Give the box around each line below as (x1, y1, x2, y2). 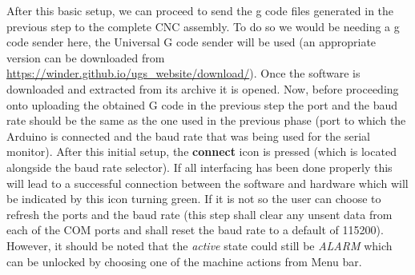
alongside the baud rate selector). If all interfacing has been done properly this (6, 158, 393, 175)
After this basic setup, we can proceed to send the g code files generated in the (6, 2, 394, 18)
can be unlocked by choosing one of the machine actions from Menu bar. (6, 253, 362, 269)
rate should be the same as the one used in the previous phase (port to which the (6, 112, 406, 129)
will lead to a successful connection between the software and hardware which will (6, 174, 409, 191)
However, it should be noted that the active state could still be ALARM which (6, 237, 393, 253)
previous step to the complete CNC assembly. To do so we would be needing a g (6, 18, 400, 34)
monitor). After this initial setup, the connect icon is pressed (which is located (6, 143, 397, 160)
